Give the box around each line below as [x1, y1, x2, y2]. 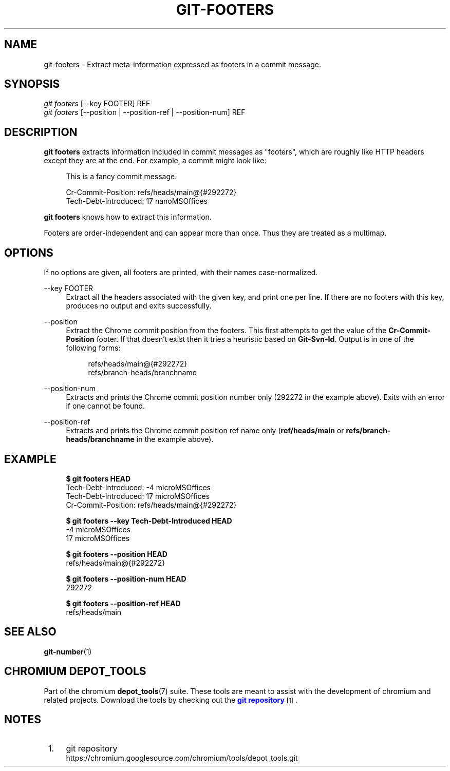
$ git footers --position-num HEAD [66, 574, 186, 583]
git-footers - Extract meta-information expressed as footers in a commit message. [44, 60, 321, 69]
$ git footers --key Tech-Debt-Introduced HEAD [66, 516, 232, 525]
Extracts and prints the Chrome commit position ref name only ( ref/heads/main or [66, 426, 344, 435]
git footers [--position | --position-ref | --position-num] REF [44, 108, 246, 117]
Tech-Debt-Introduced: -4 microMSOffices [66, 483, 211, 492]
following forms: [66, 343, 121, 353]
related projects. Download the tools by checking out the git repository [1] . [44, 695, 297, 704]
